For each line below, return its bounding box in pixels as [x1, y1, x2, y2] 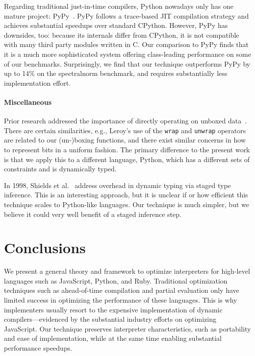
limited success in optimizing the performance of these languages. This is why [4, 295, 237, 305]
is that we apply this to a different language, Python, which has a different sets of [4, 154, 250, 164]
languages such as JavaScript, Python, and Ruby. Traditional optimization [4, 275, 228, 285]
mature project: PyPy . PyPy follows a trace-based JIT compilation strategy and [4, 10, 249, 21]
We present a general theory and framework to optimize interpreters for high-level [4, 266, 250, 276]
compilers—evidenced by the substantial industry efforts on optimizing [4, 314, 216, 324]
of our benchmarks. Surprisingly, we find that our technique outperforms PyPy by [4, 58, 251, 69]
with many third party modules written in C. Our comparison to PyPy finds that [4, 39, 249, 49]
